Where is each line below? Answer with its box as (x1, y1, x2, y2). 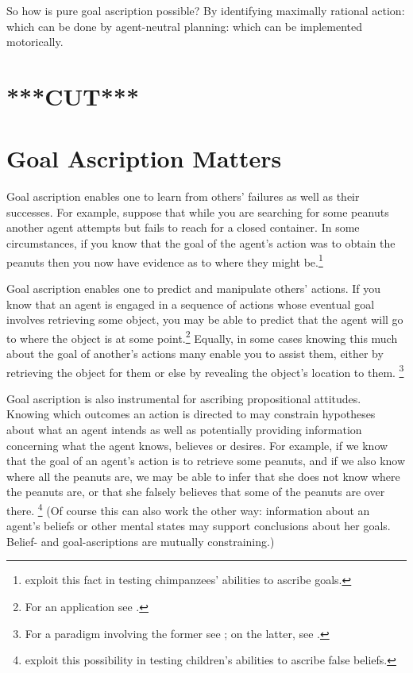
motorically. (6, 33, 64, 50)
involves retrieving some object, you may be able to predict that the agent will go (6, 311, 403, 328)
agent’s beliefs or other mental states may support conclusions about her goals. (6, 517, 391, 534)
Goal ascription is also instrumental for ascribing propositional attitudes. (6, 390, 361, 406)
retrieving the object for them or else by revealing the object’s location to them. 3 (6, 361, 404, 380)
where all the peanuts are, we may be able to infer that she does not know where (6, 467, 400, 484)
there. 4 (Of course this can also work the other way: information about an (6, 499, 370, 518)
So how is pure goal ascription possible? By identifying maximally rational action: (6, 2, 405, 18)
